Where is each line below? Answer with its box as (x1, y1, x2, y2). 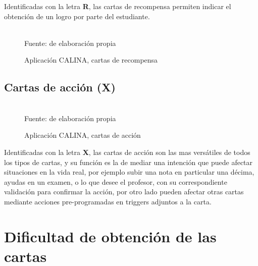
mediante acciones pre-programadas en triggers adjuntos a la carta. (4, 196, 212, 206)
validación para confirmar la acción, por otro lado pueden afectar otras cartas (4, 186, 244, 197)
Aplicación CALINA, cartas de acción (24, 130, 141, 140)
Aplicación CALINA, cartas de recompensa (24, 55, 158, 65)
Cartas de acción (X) (4, 79, 116, 95)
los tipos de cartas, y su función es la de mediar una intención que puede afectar (4, 156, 253, 167)
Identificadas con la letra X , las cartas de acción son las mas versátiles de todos (4, 146, 250, 157)
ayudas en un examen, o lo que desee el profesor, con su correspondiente (4, 176, 227, 187)
